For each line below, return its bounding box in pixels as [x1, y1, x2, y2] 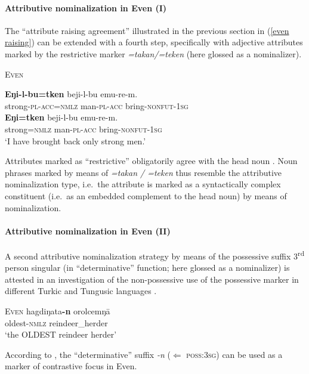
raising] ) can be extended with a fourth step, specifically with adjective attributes [5, 36, 303, 48]
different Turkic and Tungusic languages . [5, 285, 157, 297]
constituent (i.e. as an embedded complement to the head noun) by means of [5, 189, 287, 202]
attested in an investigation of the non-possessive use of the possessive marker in [5, 273, 299, 285]
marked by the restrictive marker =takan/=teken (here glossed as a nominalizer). [5, 47, 302, 60]
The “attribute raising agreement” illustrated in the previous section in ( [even [5, 24, 289, 36]
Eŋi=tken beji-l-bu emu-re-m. [5, 111, 118, 123]
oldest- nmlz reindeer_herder [5, 316, 108, 329]
